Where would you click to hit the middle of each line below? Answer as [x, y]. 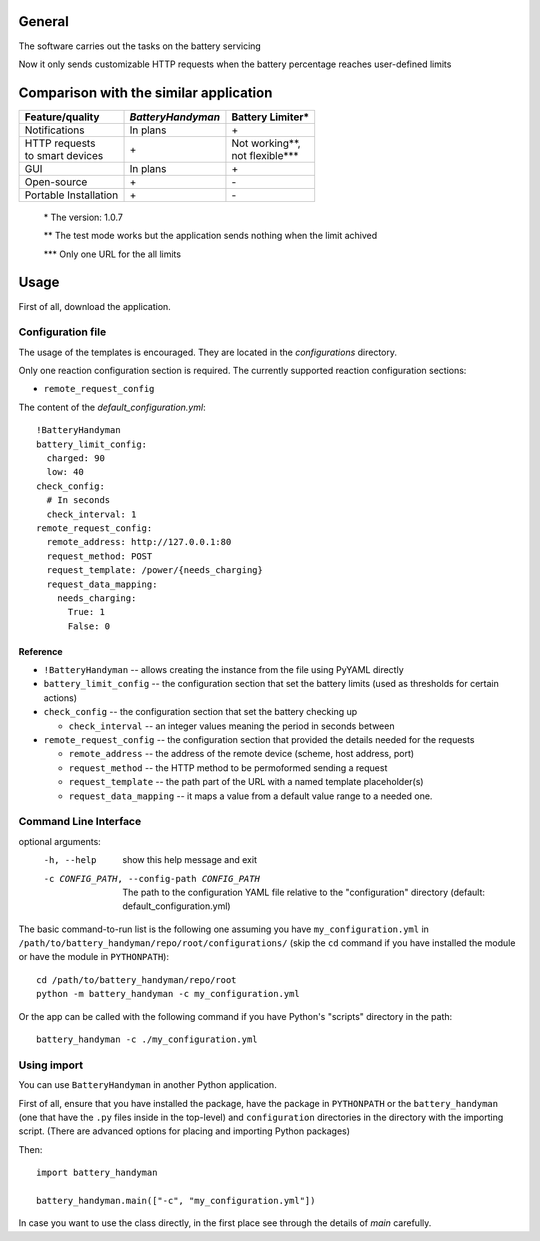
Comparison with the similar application [145, 92]
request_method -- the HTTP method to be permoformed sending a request [228, 767]
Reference [40, 651]
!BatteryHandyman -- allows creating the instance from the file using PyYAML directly [223, 670]
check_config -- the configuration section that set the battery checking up [200, 712]
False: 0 [89, 626]
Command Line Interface [80, 822]
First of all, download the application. [95, 306]
